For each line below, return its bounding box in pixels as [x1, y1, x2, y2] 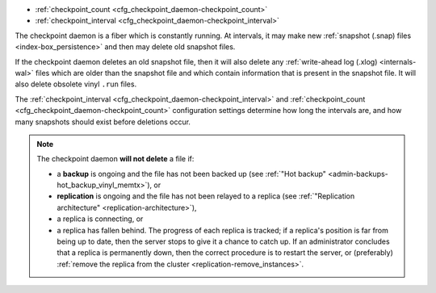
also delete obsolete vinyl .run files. [15, 79, 137, 89]
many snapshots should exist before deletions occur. [15, 117, 191, 127]
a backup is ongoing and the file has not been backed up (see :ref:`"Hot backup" [57, 169, 327, 178]
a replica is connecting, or [57, 214, 144, 224]
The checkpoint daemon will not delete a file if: [36, 154, 195, 164]
